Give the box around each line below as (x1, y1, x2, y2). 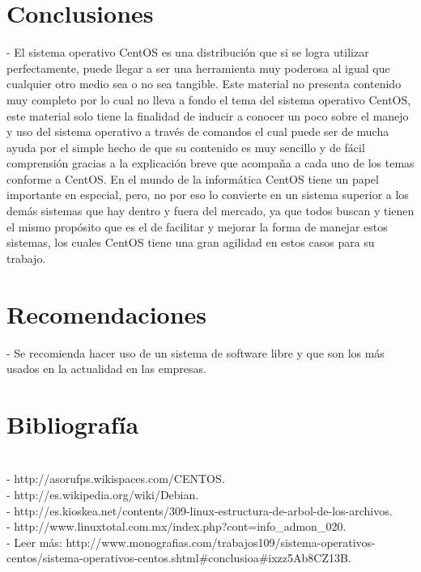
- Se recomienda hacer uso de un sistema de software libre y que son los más (6, 344, 385, 361)
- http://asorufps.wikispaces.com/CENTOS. (6, 470, 225, 487)
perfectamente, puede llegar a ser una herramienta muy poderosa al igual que (6, 59, 390, 76)
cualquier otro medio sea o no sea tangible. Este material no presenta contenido (6, 75, 402, 92)
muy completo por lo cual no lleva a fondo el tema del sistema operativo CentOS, (6, 91, 411, 108)
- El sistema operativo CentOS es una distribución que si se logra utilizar (6, 44, 369, 61)
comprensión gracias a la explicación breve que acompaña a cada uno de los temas (6, 155, 415, 172)
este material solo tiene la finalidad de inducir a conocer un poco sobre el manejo (6, 107, 409, 124)
